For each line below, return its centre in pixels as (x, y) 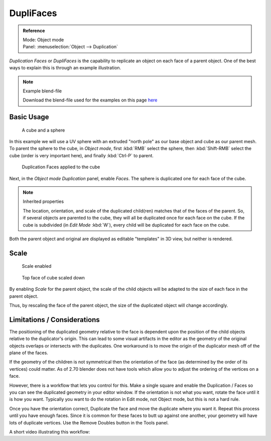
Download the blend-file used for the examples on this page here (90, 100)
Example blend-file (42, 91)
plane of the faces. (29, 353)
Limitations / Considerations (54, 320)
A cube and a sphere (43, 130)
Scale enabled (37, 266)
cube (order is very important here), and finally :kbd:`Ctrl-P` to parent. (82, 155)
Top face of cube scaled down (53, 278)
